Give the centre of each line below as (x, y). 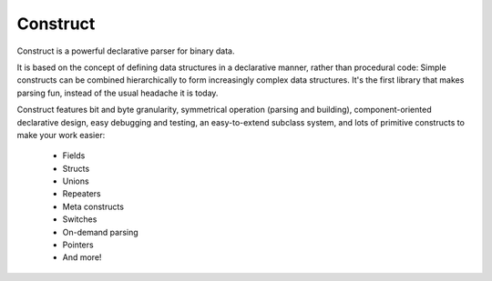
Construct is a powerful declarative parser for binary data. (126, 51)
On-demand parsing (100, 232)
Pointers (78, 245)
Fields (74, 156)
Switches (80, 219)
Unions (76, 181)
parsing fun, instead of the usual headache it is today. (118, 93)
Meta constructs (93, 206)
